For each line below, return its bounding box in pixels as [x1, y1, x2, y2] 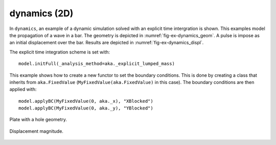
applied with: [9, 86, 37, 93]
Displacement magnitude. [9, 128, 64, 134]
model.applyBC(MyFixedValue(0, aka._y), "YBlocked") [18, 105, 153, 111]
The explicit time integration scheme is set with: [9, 49, 110, 55]
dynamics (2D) [9, 8, 74, 19]
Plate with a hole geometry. [9, 117, 67, 123]
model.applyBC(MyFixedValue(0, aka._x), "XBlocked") [18, 98, 153, 104]
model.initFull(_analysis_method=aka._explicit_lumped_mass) [18, 61, 175, 67]
